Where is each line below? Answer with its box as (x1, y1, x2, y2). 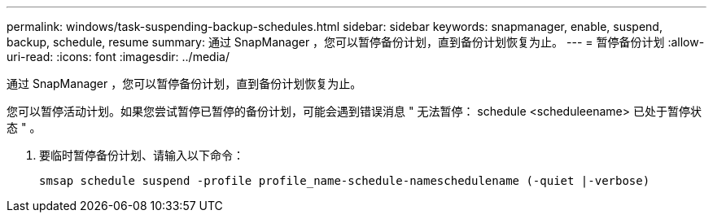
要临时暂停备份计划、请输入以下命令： (39, 148, 244, 162)
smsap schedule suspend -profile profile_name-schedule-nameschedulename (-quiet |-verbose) (39, 174, 650, 187)
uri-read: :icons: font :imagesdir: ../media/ (7, 50, 230, 64)
